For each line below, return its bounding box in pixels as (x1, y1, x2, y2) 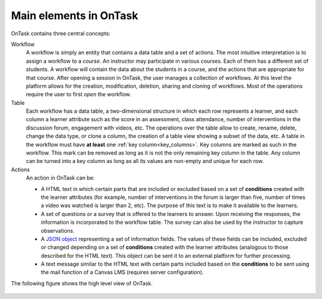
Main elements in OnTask (11, 9, 138, 22)
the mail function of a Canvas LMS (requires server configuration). (41, 269, 204, 276)
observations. (41, 227, 75, 234)
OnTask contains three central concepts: (11, 30, 110, 37)
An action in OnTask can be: (26, 174, 95, 181)
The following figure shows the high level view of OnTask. (11, 279, 153, 286)
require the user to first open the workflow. (26, 91, 131, 98)
